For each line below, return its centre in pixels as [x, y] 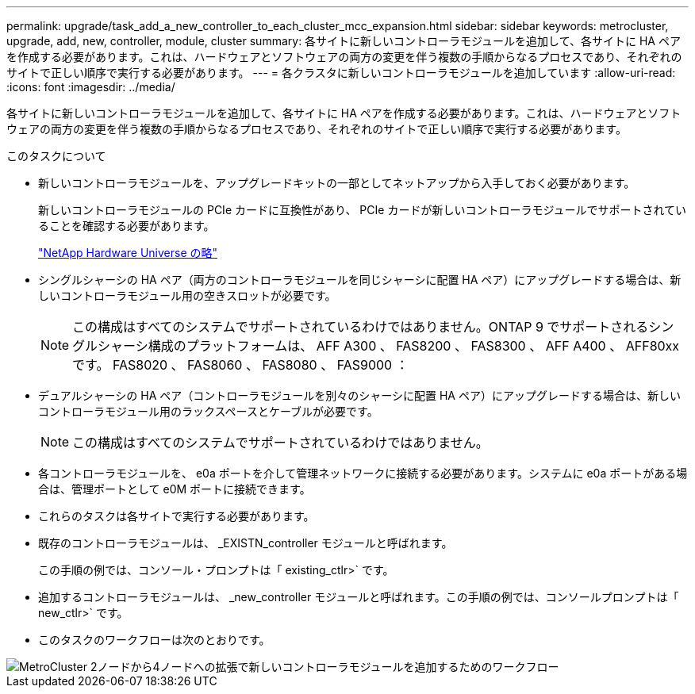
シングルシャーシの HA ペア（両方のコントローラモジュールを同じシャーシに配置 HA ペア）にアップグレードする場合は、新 [360, 280]
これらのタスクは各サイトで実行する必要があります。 [177, 516]
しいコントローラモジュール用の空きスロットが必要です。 [187, 295]
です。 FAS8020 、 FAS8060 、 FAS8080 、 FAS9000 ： [240, 365]
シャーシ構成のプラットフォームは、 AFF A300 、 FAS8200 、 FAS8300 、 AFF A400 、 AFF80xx [389, 346]
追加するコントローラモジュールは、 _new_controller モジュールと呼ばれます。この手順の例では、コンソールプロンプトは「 [359, 597]
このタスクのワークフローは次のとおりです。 [154, 640]
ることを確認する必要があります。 [127, 226]
